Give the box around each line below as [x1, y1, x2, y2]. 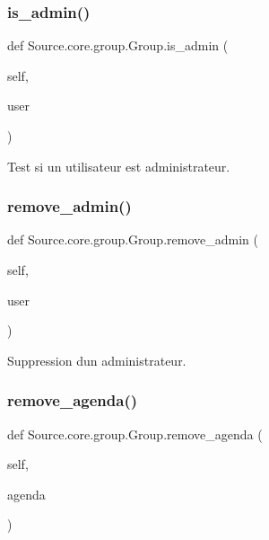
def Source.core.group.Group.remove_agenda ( [7, 424, 263, 443]
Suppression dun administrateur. [7, 350, 187, 369]
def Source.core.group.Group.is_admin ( [7, 36, 229, 55]
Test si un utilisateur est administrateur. [7, 156, 230, 175]
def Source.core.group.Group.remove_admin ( [7, 230, 258, 249]
